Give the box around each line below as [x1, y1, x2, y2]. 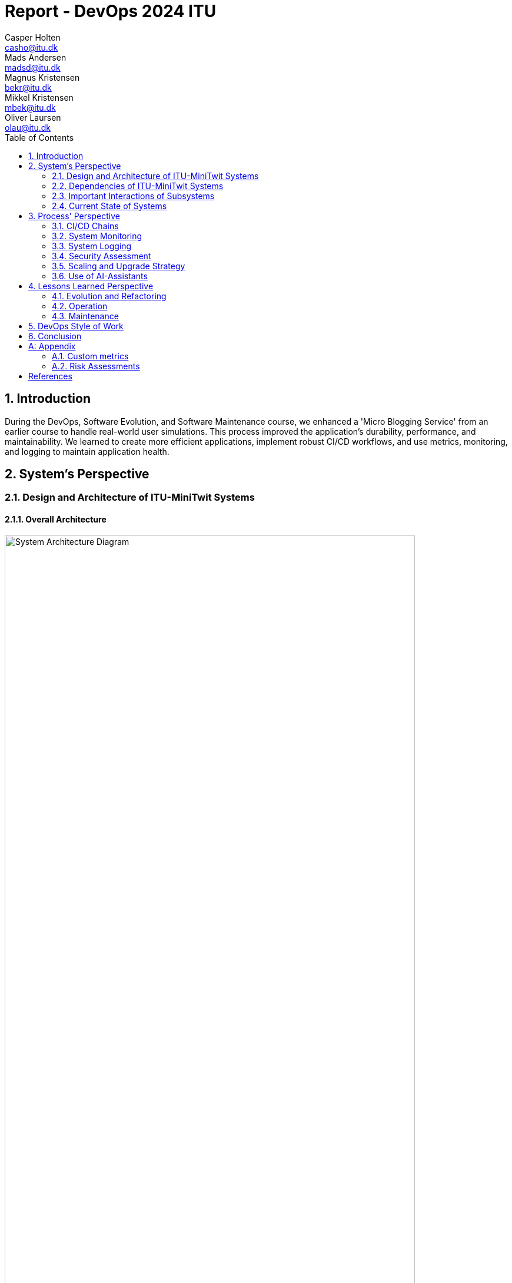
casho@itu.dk [5, 42, 58, 52]
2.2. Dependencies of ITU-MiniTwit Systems [52, 180, 224, 191]
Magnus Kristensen [5, 72, 80, 82]
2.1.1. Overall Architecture [5, 514, 107, 525]
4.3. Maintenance [52, 310, 119, 321]
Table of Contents [5, 132, 74, 143]
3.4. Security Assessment [52, 250, 151, 261]
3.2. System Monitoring [52, 230, 142, 241]
